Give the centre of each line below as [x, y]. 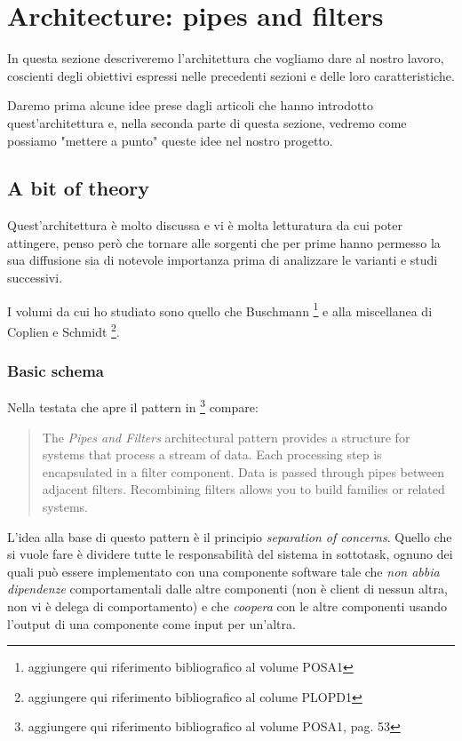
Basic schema [56, 371]
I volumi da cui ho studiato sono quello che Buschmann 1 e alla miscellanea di [220, 309]
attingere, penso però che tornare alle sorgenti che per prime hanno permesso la [224, 242]
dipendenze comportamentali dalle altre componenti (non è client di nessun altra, [227, 589]
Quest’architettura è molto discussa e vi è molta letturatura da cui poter [205, 225]
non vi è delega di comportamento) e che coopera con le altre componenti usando [227, 606]
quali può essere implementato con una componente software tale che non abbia [223, 571]
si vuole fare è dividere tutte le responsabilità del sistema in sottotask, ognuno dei [230, 554]
